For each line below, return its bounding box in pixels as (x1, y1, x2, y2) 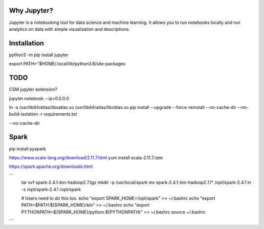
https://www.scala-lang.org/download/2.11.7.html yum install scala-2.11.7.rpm (9, 154, 163, 161)
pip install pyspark (9, 146, 46, 151)
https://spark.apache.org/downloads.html (9, 164, 93, 169)
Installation (9, 39, 44, 47)
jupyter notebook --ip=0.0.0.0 (9, 95, 69, 101)
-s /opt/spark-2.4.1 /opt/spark (21, 186, 81, 192)
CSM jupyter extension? (9, 86, 57, 92)
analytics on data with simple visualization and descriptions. (9, 26, 130, 32)
